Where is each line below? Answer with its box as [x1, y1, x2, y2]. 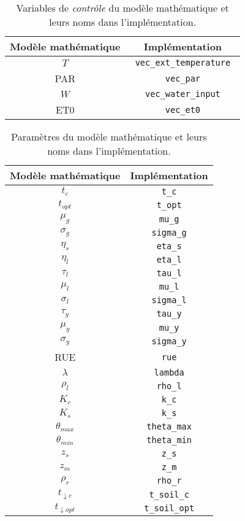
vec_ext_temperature [135, 58, 231, 68]
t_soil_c [149, 489, 189, 500]
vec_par [165, 73, 201, 83]
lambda [154, 368, 184, 378]
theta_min [146, 435, 192, 446]
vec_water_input [145, 89, 221, 99]
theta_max [146, 422, 192, 432]
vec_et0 [165, 104, 201, 115]
